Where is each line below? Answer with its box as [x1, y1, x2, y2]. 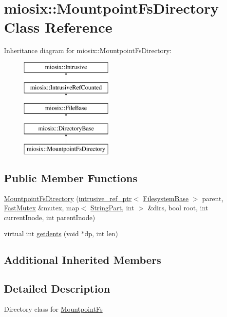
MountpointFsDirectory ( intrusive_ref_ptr [4, 193, 132, 203]
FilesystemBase [143, 193, 189, 203]
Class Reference [4, 17, 113, 37]
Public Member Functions [4, 170, 137, 185]
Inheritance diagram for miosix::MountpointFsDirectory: [4, 45, 172, 56]
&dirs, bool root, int [148, 203, 208, 213]
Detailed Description [4, 281, 111, 296]
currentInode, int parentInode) [4, 212, 95, 222]
